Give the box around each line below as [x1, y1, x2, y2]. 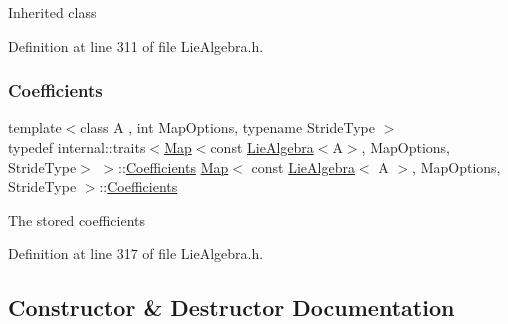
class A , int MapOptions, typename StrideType [80, 117, 375, 138]
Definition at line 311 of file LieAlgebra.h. [8, 35, 264, 56]
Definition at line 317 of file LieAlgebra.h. [8, 243, 264, 264]
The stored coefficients [8, 209, 146, 230]
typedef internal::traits [8, 137, 146, 157]
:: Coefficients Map [118, 156, 229, 177]
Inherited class [8, 2, 97, 22]
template [8, 117, 62, 138]
